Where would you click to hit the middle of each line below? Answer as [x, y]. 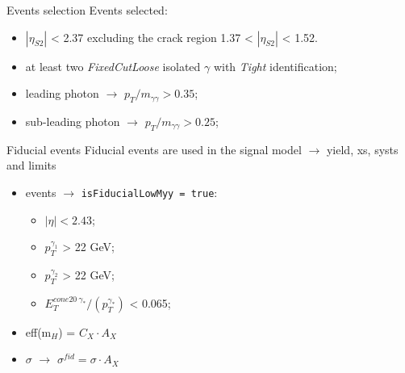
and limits [31, 165]
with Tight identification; [275, 66]
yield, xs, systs [362, 149]
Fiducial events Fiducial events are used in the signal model [154, 149]
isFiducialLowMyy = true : [149, 192]
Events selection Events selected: [87, 10]
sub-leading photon [73, 121]
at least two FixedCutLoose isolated [113, 66]
